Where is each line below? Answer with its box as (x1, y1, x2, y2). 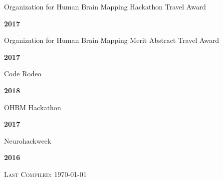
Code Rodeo (4, 68, 41, 79)
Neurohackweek (4, 135, 51, 146)
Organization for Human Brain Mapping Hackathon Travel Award (4, 1, 206, 11)
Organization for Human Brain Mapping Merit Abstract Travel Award (4, 35, 220, 45)
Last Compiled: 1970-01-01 (4, 169, 87, 179)
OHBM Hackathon (4, 102, 61, 112)
